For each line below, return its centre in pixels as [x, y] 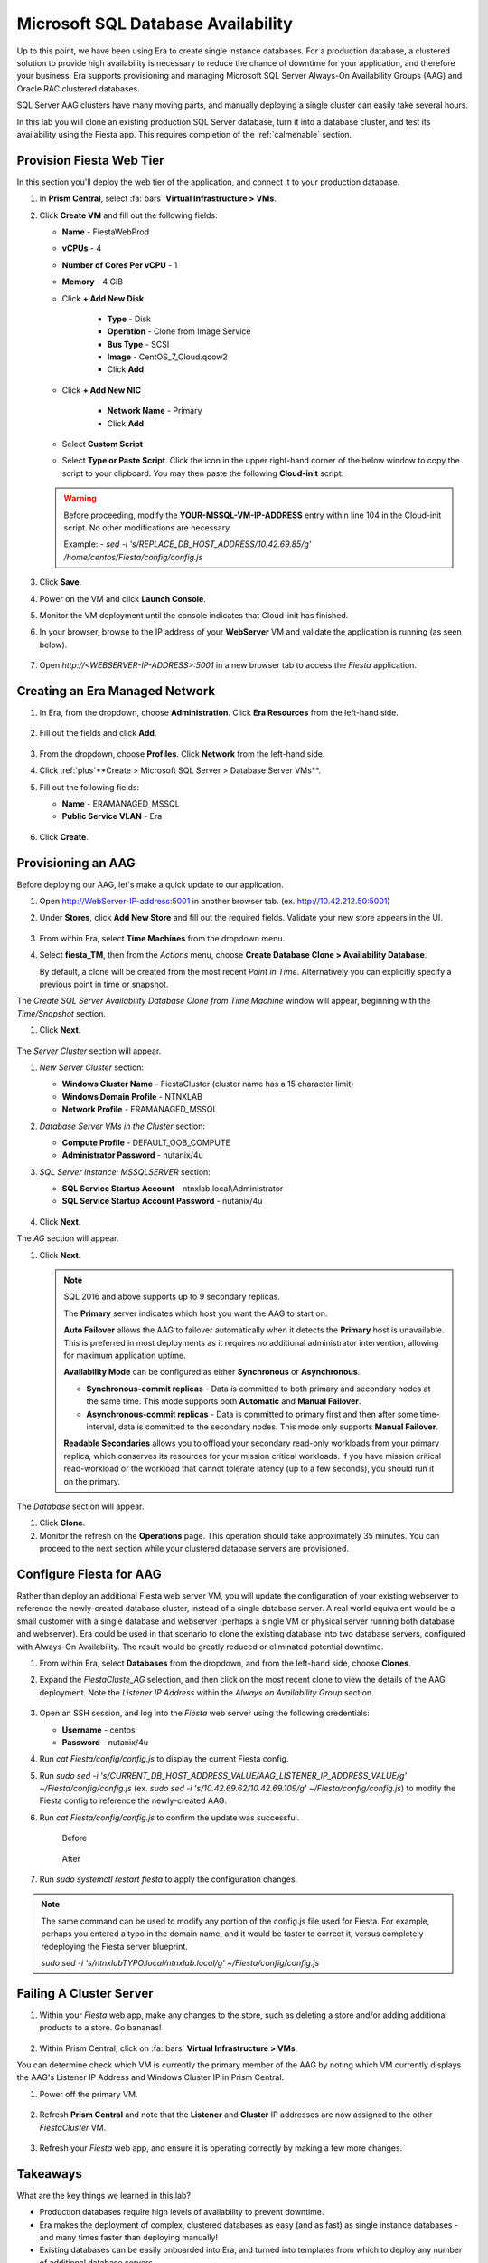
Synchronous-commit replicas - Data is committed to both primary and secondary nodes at [258, 1389]
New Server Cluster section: [92, 1067]
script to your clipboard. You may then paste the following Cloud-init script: [203, 473]
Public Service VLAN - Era [112, 816]
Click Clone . [62, 1523]
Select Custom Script [103, 444]
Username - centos [99, 1730]
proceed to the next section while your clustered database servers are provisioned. [194, 1549]
